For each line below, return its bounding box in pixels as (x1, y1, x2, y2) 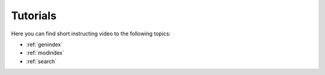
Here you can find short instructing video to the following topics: (11, 30, 171, 37)
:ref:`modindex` (26, 49, 64, 56)
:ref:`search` (26, 58, 57, 65)
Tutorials (11, 9, 57, 22)
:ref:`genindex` (26, 41, 63, 48)
